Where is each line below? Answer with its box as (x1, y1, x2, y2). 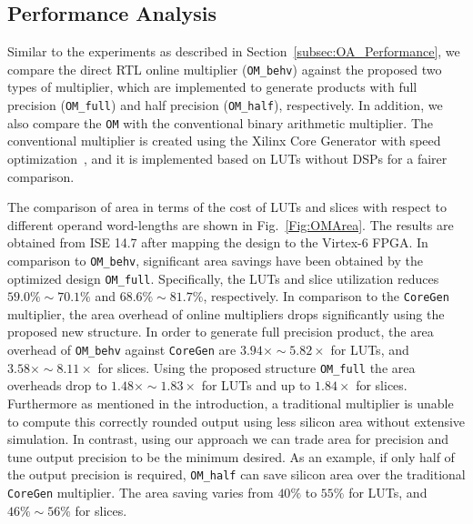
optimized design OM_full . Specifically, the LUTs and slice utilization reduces (7, 268, 439, 287)
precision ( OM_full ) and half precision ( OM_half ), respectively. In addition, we (7, 96, 443, 115)
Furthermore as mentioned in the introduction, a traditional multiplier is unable (7, 393, 454, 412)
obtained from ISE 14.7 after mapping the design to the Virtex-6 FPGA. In (7, 233, 428, 252)
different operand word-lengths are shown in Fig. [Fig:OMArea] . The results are (7, 215, 454, 234)
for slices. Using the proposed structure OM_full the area (97, 358, 416, 377)
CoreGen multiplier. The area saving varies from (7, 483, 274, 502)
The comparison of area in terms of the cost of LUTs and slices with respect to (7, 197, 448, 217)
